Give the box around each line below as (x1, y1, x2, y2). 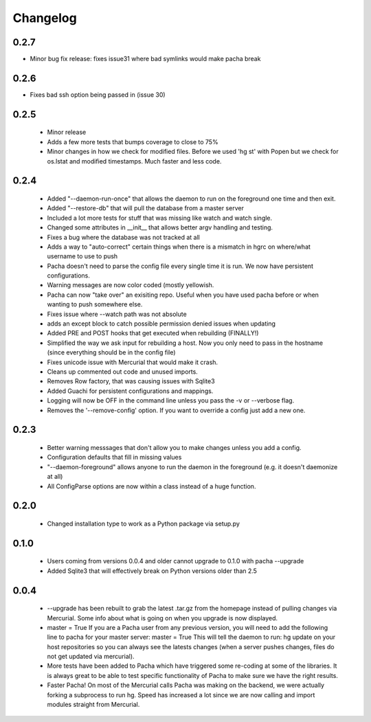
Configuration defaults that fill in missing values (47, 453, 182, 462)
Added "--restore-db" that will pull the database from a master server (47, 204, 244, 212)
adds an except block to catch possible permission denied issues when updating (47, 319, 276, 328)
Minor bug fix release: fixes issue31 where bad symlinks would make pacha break (30, 55, 261, 63)
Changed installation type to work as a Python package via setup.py (47, 519, 240, 528)
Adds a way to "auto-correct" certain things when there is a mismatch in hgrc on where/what (47, 242, 311, 251)
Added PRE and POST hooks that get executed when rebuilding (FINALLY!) (47, 329, 259, 337)
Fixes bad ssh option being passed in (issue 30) (30, 90, 166, 99)
